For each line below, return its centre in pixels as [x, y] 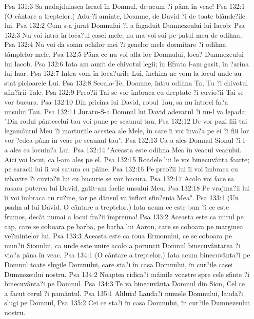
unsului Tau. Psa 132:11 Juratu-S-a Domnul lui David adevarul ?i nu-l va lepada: [126, 111]
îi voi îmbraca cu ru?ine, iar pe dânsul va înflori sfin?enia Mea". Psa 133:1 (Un [122, 197]
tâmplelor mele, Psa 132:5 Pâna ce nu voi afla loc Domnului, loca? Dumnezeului [124, 53]
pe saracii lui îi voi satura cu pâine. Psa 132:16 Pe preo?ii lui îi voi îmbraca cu [121, 169]
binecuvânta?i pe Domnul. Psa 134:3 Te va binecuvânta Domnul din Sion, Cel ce [125, 284]
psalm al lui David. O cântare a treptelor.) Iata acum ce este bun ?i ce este [117, 207]
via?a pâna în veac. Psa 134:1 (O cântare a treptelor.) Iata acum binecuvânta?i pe [127, 255]
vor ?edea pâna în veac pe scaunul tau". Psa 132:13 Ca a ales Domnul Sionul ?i [123, 140]
